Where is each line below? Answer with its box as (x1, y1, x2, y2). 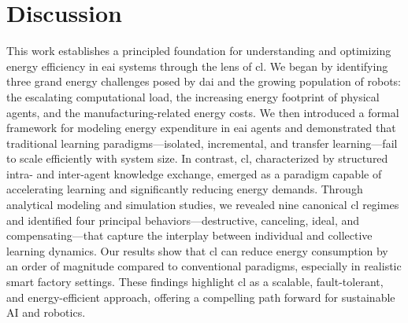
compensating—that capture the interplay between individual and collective (6, 227, 373, 244)
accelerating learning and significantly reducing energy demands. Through (6, 181, 363, 197)
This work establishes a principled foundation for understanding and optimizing (6, 42, 391, 59)
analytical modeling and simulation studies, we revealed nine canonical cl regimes (6, 196, 399, 213)
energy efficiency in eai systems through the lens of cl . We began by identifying (6, 57, 388, 74)
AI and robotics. (6, 304, 86, 321)
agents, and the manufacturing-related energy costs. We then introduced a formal (6, 104, 399, 120)
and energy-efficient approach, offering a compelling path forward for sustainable (6, 288, 395, 305)
